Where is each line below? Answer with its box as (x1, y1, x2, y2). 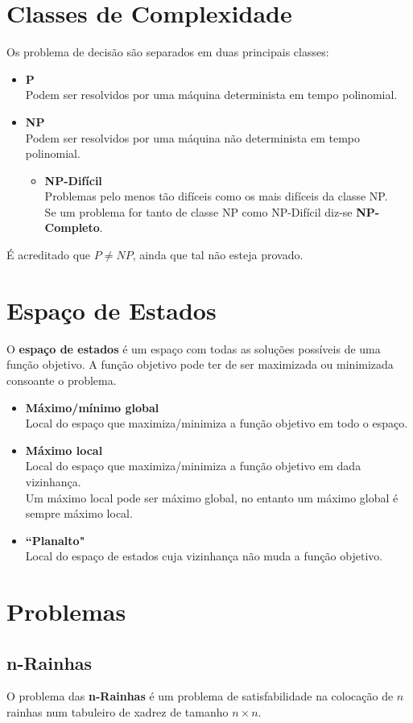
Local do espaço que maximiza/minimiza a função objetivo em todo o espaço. (25, 415, 408, 432)
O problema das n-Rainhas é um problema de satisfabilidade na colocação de (6, 688, 394, 704)
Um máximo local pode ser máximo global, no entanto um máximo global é (25, 489, 399, 506)
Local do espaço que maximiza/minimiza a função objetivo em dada (25, 457, 361, 474)
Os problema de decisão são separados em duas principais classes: (6, 43, 329, 60)
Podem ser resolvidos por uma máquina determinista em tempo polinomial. (25, 86, 398, 103)
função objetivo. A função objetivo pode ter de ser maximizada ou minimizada (6, 356, 394, 373)
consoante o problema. (6, 371, 117, 388)
